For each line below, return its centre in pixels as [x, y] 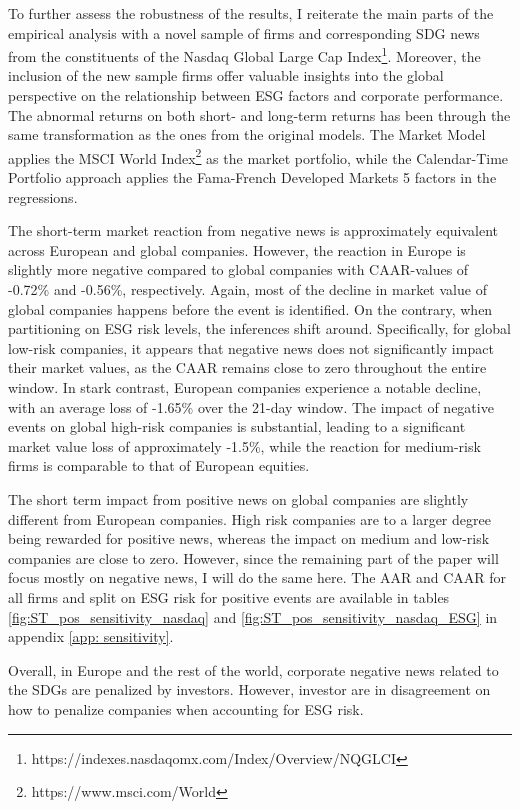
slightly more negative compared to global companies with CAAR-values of [238, 269]
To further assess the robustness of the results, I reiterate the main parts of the [251, 13]
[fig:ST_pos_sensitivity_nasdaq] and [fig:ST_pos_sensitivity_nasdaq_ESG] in [253, 616]
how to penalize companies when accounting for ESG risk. [186, 708]
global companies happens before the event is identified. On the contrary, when [250, 308]
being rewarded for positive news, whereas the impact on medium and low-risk [249, 538]
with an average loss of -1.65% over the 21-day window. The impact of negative [251, 406]
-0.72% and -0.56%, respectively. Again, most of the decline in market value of [247, 289]
